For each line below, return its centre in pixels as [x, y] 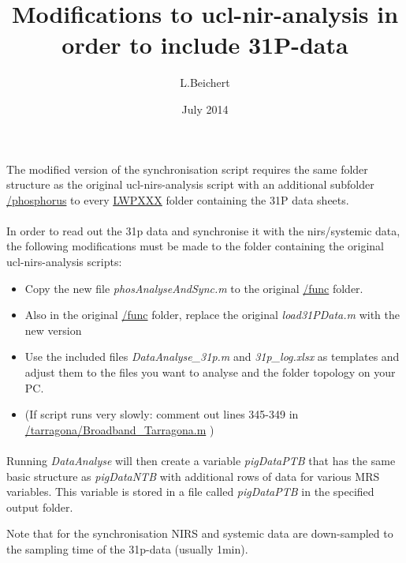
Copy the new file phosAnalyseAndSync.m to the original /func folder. [194, 288]
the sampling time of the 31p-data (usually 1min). [127, 548]
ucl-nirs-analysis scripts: [64, 262]
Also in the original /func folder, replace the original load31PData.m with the [212, 315]
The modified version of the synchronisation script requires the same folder [187, 169]
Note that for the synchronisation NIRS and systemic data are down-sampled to [200, 533]
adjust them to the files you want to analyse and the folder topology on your [210, 372]
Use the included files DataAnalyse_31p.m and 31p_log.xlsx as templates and [212, 357]
